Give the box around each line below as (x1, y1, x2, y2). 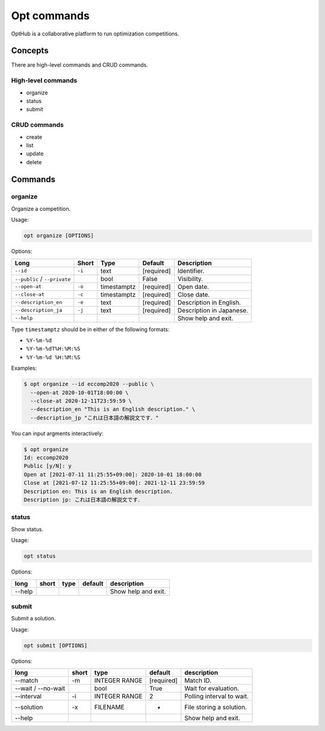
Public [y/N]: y (23, 463, 72, 469)
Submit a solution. (11, 615, 56, 622)
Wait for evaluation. (184, 684, 240, 693)
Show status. (11, 525, 43, 533)
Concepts (11, 46, 49, 56)
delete (26, 158, 42, 165)
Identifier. (178, 266, 205, 275)
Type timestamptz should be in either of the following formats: (11, 325, 170, 333)
